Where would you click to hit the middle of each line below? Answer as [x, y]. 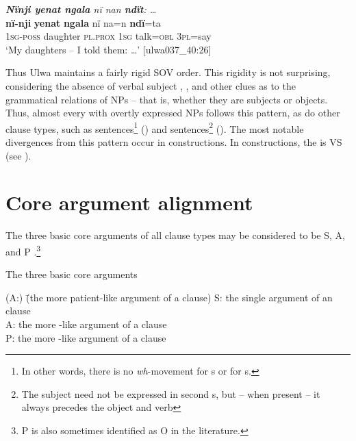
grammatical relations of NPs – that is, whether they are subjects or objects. [167, 99]
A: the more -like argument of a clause [86, 324]
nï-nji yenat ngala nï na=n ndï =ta [83, 22]
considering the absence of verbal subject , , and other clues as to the [151, 85]
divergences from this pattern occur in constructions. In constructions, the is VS [174, 142]
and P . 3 [23, 250]
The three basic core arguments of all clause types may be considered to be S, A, [175, 235]
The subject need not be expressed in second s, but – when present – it [171, 393]
